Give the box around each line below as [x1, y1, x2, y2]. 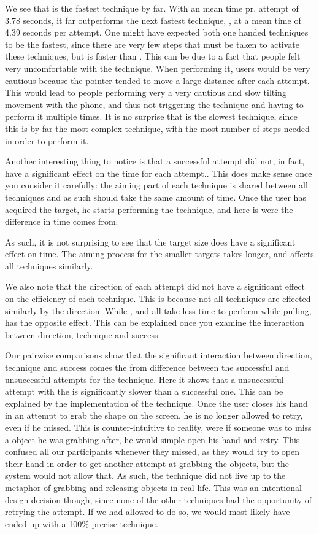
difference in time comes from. [5, 215, 118, 228]
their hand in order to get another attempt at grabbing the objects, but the [5, 457, 290, 470]
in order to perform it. [5, 134, 89, 147]
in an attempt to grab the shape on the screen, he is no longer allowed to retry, [5, 409, 303, 422]
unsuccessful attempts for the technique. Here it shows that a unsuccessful [5, 373, 284, 385]
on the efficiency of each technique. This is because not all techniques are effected [5, 292, 311, 305]
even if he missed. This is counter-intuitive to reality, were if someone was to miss [5, 421, 312, 433]
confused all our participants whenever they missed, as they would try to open [5, 445, 300, 458]
